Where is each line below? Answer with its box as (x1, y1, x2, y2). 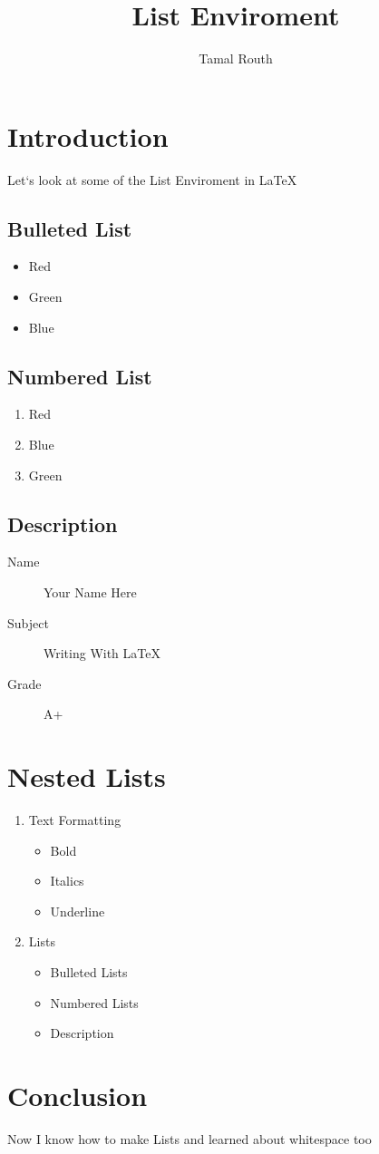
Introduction (7, 117, 169, 154)
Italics (50, 871, 84, 890)
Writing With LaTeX (44, 644, 160, 663)
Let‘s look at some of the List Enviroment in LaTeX (7, 170, 297, 189)
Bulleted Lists (50, 963, 128, 982)
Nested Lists (7, 758, 166, 795)
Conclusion (7, 1077, 148, 1114)
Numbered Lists (50, 993, 139, 1012)
